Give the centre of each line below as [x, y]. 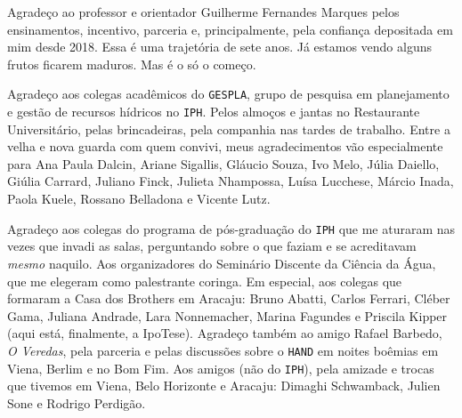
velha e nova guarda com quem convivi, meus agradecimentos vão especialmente [225, 146]
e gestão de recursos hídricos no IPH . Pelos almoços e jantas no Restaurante [214, 112]
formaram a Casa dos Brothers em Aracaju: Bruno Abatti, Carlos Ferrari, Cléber [229, 298]
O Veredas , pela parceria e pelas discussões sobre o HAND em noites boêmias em [223, 350]
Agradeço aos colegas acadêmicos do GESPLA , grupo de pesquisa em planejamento [228, 94]
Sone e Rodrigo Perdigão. [77, 402]
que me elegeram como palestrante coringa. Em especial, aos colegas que [205, 281]
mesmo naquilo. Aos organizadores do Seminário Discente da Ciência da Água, [222, 263]
